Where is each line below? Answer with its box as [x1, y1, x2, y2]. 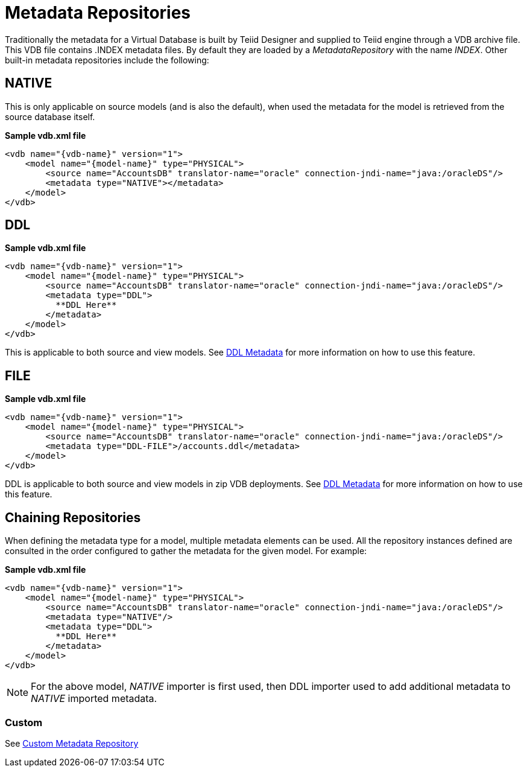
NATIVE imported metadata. [31, 692, 157, 705]
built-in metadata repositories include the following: [5, 54, 209, 65]
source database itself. [5, 111, 95, 122]
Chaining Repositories [5, 509, 141, 525]
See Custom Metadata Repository [5, 738, 139, 748]
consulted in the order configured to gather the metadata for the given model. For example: [5, 546, 367, 557]
